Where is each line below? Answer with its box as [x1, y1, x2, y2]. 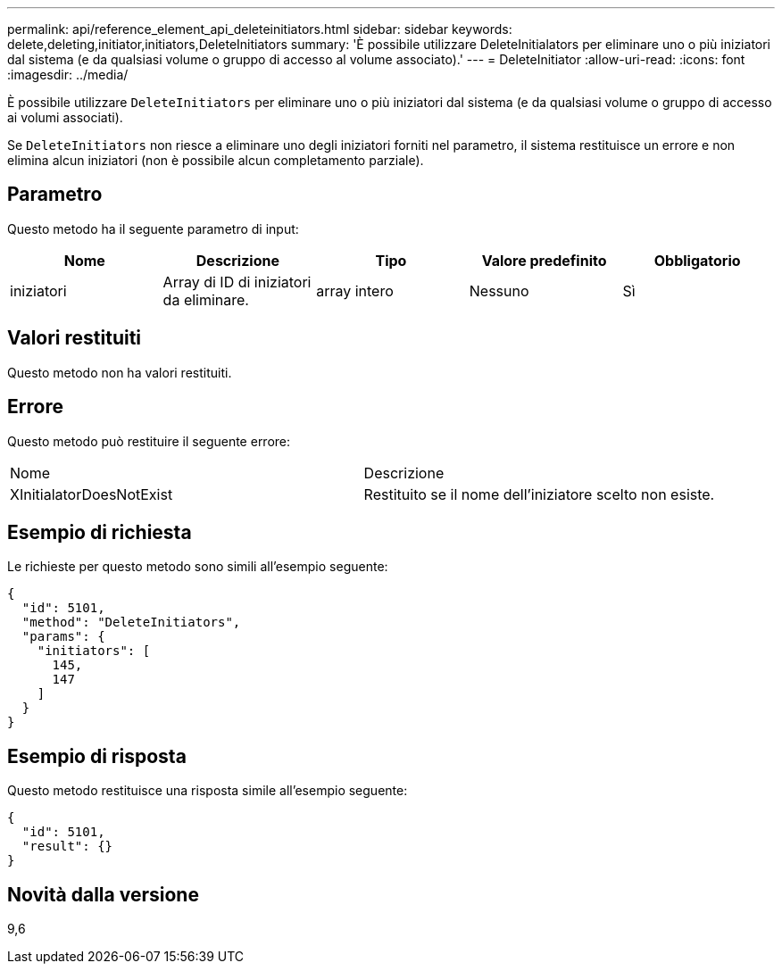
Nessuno [469, 281, 529, 300]
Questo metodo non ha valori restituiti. [7, 364, 232, 380]
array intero [316, 281, 394, 300]
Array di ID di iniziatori [162, 272, 312, 291]
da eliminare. [162, 290, 249, 309]
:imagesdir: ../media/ [7, 67, 129, 82]
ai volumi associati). [7, 110, 123, 125]
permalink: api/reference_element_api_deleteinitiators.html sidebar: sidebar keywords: [7, 21, 512, 37]
